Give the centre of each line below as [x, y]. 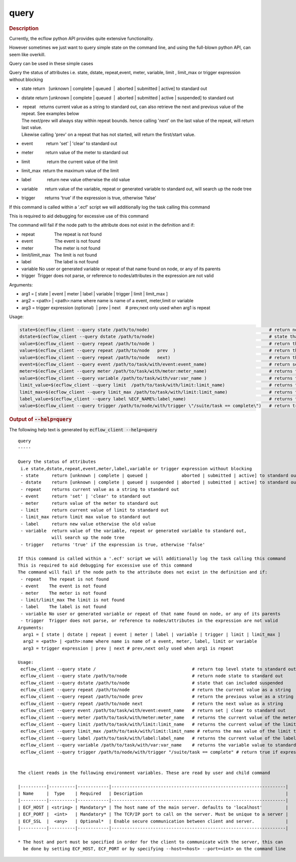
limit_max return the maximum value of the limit [70, 171]
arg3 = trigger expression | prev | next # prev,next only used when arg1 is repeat [128, 648]
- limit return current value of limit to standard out [94, 510]
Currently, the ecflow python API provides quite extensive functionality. [81, 38]
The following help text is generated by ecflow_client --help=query [83, 429]
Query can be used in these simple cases [51, 63]
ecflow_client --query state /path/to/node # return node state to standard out [152, 676]
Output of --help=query [40, 419]
